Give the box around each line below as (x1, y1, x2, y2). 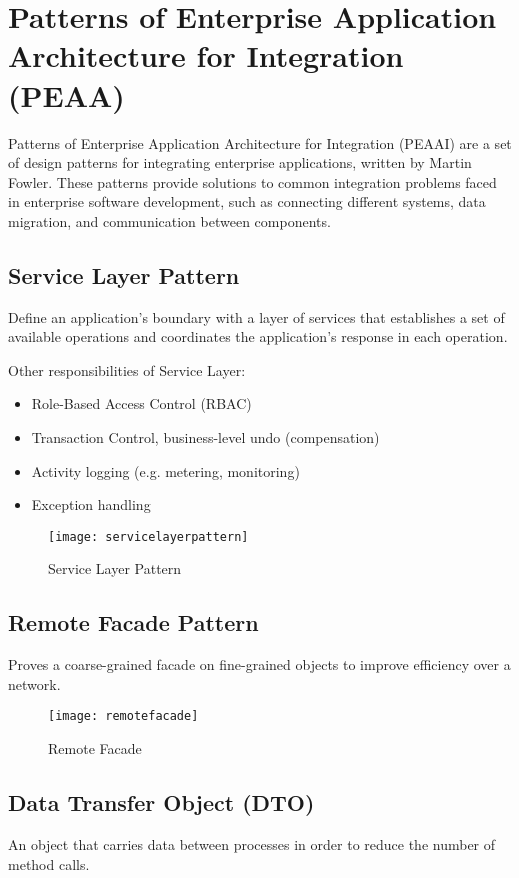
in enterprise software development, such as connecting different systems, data (8, 191, 486, 212)
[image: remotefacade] (48, 709, 199, 724)
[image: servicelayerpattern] (48, 529, 249, 544)
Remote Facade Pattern (8, 607, 259, 638)
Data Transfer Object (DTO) (8, 787, 315, 818)
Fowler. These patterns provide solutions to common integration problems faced (8, 171, 497, 192)
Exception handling (31, 494, 151, 515)
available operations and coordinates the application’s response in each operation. (8, 326, 508, 347)
